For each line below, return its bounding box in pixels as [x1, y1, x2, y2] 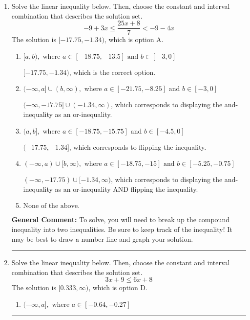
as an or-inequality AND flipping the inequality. [55, 183, 198, 194]
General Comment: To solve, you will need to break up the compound [11, 214, 229, 225]
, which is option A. [104, 34, 164, 45]
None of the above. [23, 203, 80, 210]
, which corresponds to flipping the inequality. [69, 141, 207, 152]
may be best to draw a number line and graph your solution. [11, 233, 193, 244]
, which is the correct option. [69, 67, 156, 77]
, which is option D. [88, 282, 147, 293]
